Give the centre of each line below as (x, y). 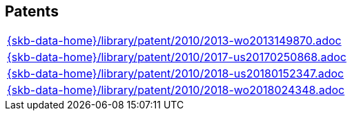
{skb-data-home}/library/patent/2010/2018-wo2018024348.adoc (176, 90)
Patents (32, 11)
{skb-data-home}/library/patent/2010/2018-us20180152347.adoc (176, 74)
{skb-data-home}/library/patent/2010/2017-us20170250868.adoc (177, 57)
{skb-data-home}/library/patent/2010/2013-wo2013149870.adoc (174, 41)
